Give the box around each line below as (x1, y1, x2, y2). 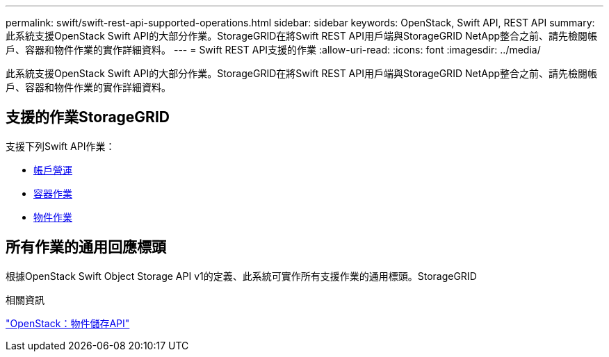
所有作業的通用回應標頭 (6, 238, 166, 256)
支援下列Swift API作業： (6, 140, 115, 152)
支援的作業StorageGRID (6, 108, 170, 126)
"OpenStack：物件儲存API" (6, 317, 130, 329)
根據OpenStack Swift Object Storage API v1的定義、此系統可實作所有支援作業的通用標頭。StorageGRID (6, 269, 477, 282)
